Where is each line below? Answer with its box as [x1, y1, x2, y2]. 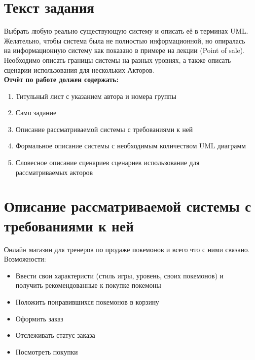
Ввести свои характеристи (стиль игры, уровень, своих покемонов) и [15, 270, 224, 280]
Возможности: [4, 254, 46, 264]
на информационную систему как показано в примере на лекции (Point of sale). [4, 45, 245, 55]
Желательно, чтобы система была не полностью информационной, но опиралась [4, 35, 245, 45]
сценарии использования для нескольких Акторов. [4, 64, 154, 75]
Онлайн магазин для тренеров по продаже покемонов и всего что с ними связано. [4, 244, 250, 254]
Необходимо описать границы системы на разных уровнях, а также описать [4, 54, 231, 65]
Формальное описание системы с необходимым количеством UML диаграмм [15, 140, 246, 151]
